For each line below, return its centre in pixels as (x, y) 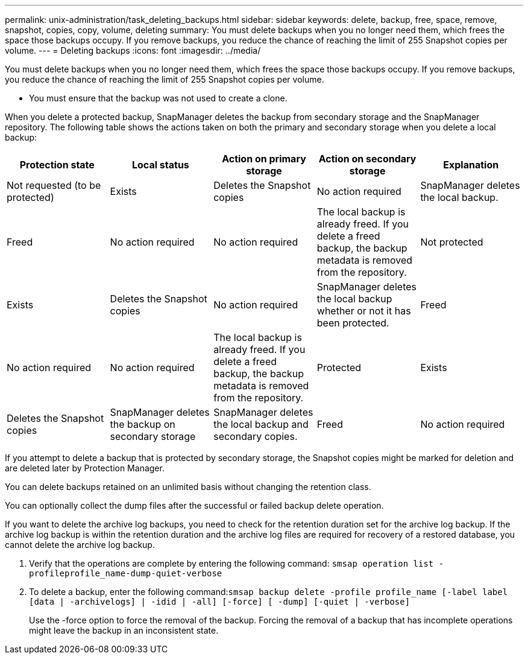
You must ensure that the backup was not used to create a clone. (158, 98)
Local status (160, 165)
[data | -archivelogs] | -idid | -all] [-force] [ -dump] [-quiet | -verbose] (220, 602)
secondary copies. (256, 436)
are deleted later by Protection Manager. (85, 468)
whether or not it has (364, 311)
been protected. (353, 323)
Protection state (57, 165)
